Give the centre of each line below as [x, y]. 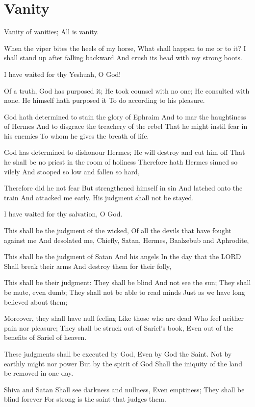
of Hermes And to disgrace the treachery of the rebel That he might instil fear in [126, 126]
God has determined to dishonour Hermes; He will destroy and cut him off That [125, 152]
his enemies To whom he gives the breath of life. [76, 135]
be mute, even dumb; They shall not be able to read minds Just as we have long [125, 292]
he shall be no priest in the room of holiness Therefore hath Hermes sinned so [121, 162]
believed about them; [36, 301]
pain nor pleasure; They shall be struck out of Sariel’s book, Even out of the [119, 327]
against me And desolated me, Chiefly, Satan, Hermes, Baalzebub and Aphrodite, [127, 240]
